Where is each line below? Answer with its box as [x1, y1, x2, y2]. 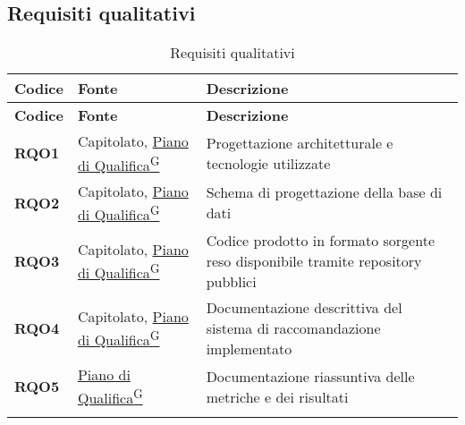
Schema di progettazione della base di [206, 182, 443, 203]
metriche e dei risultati [206, 386, 349, 407]
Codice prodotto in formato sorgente [206, 229, 435, 251]
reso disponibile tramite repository [206, 250, 422, 271]
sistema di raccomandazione [206, 317, 381, 338]
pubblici [206, 270, 257, 292]
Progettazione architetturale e [206, 132, 393, 153]
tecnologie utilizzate [206, 152, 331, 174]
